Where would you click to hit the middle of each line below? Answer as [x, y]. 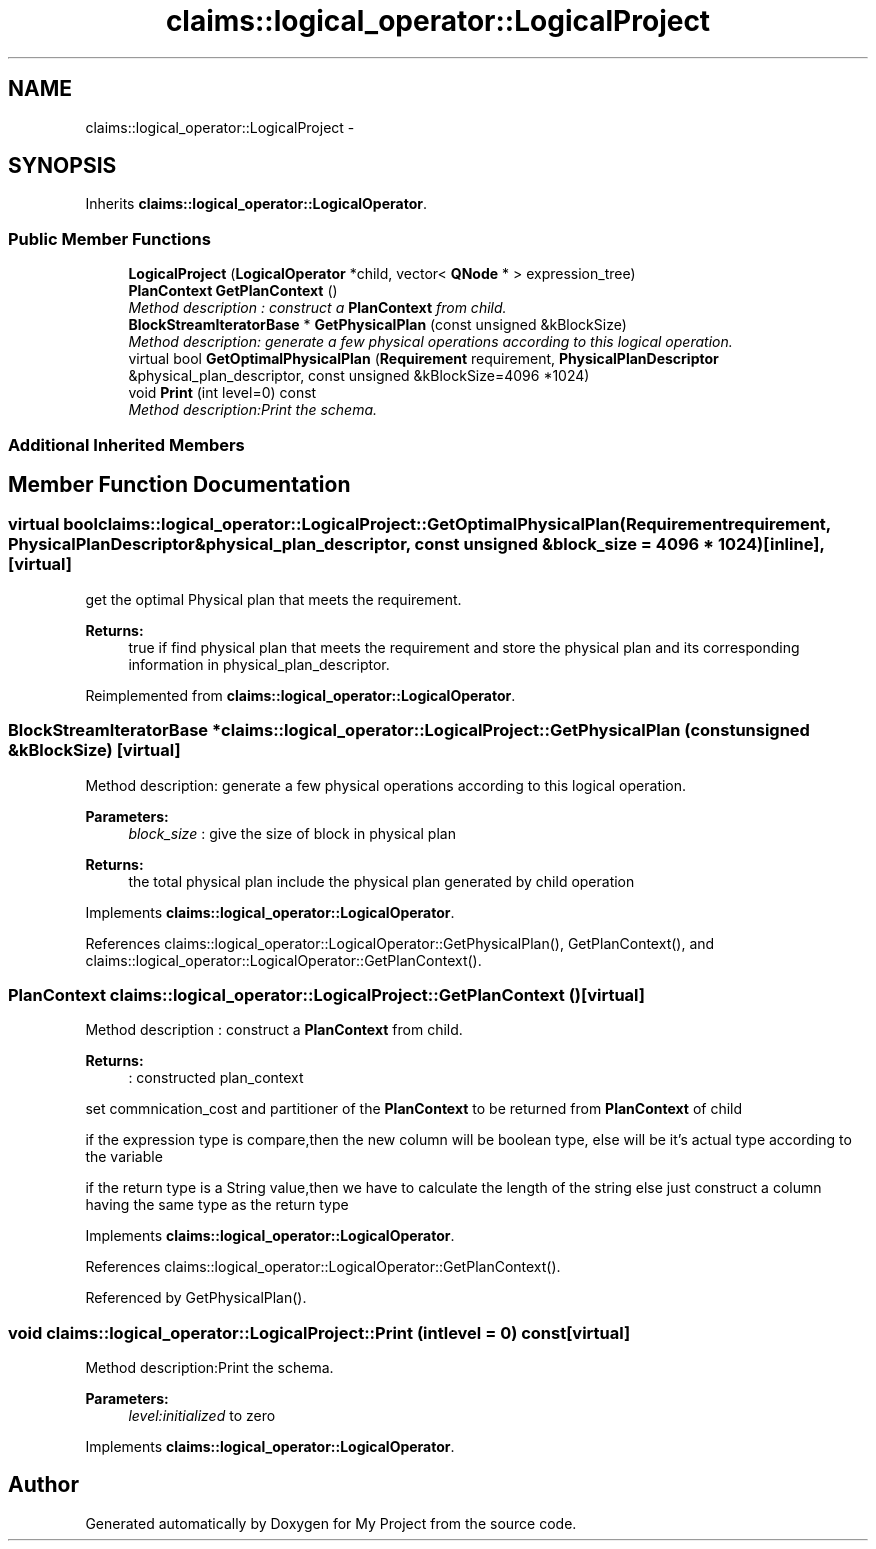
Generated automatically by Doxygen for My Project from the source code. [331, 1523]
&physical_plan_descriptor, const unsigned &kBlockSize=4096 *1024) [359, 376]
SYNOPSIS [62, 166]
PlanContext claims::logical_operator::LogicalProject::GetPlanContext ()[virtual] [327, 994]
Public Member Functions [109, 238]
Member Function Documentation [179, 484]
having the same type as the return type [217, 1205]
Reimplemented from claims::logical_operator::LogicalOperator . [300, 695]
